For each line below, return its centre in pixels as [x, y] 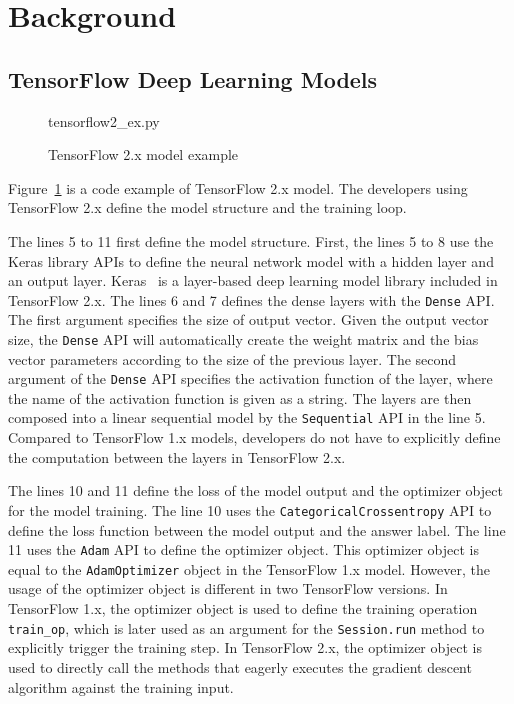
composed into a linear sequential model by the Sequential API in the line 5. [247, 417]
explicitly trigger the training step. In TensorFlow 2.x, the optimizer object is [245, 647]
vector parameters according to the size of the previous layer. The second [232, 358]
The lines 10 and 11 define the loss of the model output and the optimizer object [255, 490]
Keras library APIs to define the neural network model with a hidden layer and [251, 260]
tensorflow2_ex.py [104, 120]
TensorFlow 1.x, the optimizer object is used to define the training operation [243, 608]
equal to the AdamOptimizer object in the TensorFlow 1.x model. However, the [249, 568]
